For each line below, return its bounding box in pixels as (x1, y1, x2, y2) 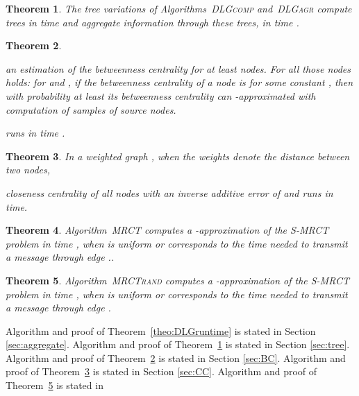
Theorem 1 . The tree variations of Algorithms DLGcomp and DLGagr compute (6, 1, 352, 15)
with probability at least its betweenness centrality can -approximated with (6, 88, 316, 103)
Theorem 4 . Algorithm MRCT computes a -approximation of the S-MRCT (6, 223, 329, 237)
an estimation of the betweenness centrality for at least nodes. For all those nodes (6, 61, 351, 76)
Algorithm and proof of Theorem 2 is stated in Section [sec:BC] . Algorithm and (6, 350, 346, 365)
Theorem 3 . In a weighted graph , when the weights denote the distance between (6, 148, 350, 163)
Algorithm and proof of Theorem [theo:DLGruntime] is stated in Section (6, 323, 316, 338)
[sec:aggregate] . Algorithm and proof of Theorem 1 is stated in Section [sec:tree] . (6, 337, 350, 352)
